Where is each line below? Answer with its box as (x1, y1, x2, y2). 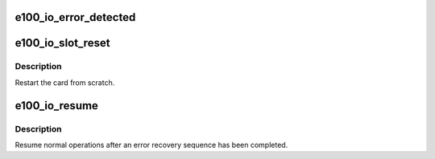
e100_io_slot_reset (14, 36, 110, 50)
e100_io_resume (14, 99, 98, 112)
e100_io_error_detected (14, 10, 136, 24)
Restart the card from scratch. (14, 77, 115, 88)
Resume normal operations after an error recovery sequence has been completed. (14, 140, 288, 149)
